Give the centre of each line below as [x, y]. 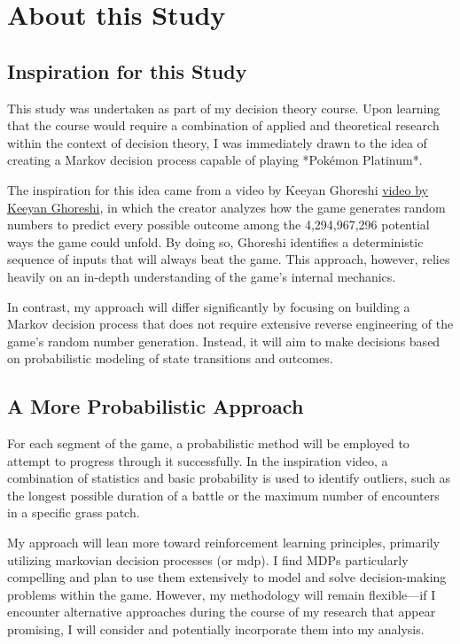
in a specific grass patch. [74, 512]
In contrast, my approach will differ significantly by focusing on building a [209, 306]
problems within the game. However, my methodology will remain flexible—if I [222, 594]
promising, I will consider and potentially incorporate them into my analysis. [216, 629]
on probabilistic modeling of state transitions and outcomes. [170, 358]
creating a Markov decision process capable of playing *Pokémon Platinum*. [215, 160]
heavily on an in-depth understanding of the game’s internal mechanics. [202, 276]
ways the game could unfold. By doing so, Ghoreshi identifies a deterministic [215, 241]
